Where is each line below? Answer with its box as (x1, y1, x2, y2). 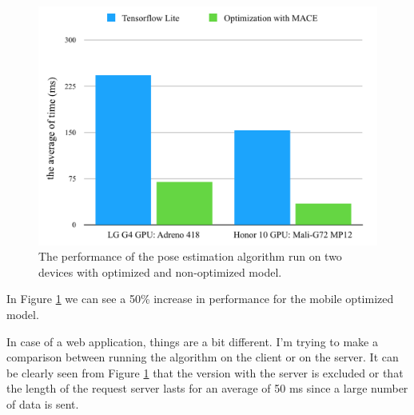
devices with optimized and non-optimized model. (38, 263, 282, 280)
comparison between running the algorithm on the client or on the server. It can (6, 349, 399, 365)
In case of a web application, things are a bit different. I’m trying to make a (6, 333, 378, 349)
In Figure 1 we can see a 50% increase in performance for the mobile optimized (6, 290, 394, 307)
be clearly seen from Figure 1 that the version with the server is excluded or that (6, 364, 404, 381)
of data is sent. (6, 395, 79, 412)
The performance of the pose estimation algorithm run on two (38, 248, 342, 265)
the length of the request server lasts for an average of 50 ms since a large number (6, 380, 408, 397)
